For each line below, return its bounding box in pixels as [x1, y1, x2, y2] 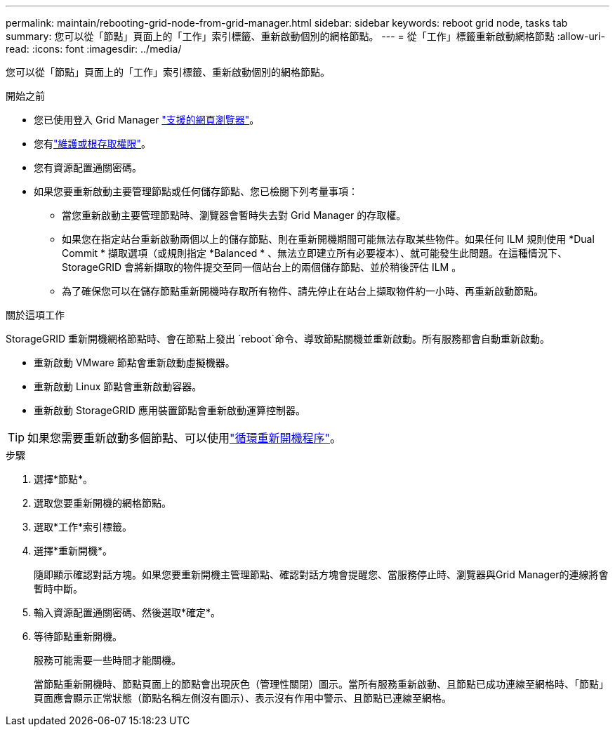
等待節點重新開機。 [34, 630, 122, 642]
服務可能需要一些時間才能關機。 [34, 654, 181, 666]
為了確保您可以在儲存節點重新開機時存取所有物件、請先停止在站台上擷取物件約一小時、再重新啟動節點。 [62, 285, 543, 297]
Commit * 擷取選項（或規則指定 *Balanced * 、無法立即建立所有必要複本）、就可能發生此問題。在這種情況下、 [62, 247, 568, 259]
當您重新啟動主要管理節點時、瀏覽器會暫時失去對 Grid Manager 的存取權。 [62, 209, 406, 221]
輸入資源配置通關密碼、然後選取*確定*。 [34, 606, 221, 618]
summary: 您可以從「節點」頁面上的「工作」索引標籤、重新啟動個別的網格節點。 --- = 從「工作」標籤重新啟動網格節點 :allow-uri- [6, 30, 605, 42]
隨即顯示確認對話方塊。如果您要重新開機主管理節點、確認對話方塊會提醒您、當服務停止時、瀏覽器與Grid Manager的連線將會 [34, 568, 609, 580]
